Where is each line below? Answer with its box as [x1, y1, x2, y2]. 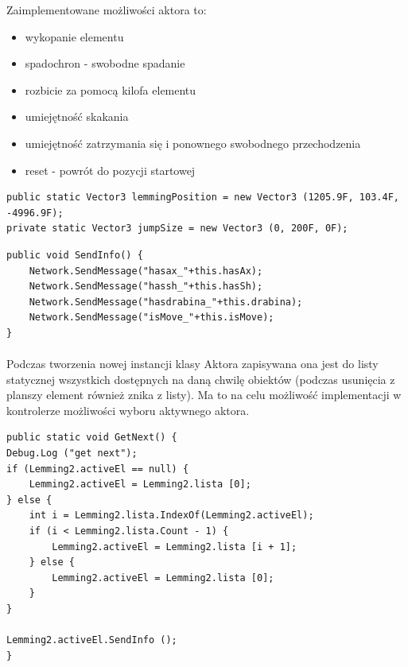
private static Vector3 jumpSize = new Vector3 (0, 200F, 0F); [6, 223, 348, 235]
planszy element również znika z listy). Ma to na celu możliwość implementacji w [6, 386, 402, 403]
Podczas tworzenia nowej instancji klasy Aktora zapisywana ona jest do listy [6, 355, 379, 372]
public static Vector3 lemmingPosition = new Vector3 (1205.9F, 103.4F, [6, 192, 399, 204]
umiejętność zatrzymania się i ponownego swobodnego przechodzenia [25, 134, 361, 151]
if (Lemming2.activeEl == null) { [6, 463, 189, 475]
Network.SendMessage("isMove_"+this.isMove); [29, 312, 274, 324]
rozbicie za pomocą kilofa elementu [25, 81, 196, 98]
